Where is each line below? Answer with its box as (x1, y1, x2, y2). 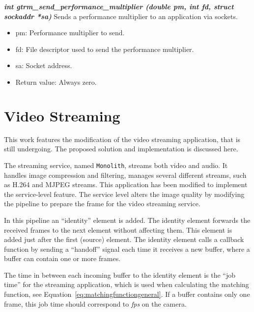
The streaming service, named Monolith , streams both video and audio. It (4, 160, 228, 170)
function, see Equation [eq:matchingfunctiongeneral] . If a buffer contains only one (4, 289, 250, 299)
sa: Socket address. (15, 60, 72, 71)
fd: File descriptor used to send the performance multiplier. (15, 44, 194, 54)
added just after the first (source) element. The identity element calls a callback (4, 234, 244, 244)
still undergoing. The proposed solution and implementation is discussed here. (4, 144, 238, 154)
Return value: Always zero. (15, 76, 97, 87)
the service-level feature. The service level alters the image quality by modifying (4, 189, 245, 199)
